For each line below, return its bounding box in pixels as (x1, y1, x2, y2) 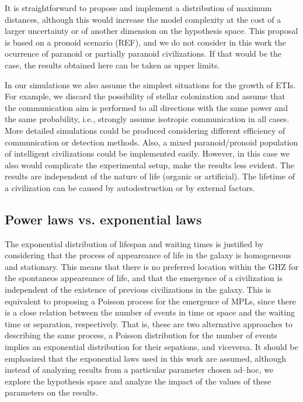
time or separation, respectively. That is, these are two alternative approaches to (5, 317, 292, 330)
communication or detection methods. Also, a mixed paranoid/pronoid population (5, 136, 298, 148)
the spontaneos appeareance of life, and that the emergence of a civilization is (5, 272, 283, 284)
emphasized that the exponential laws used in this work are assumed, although (5, 352, 286, 364)
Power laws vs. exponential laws (5, 210, 202, 228)
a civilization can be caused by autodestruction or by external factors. (5, 181, 255, 193)
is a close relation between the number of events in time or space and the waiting (5, 306, 295, 318)
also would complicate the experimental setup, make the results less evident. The (5, 158, 294, 171)
